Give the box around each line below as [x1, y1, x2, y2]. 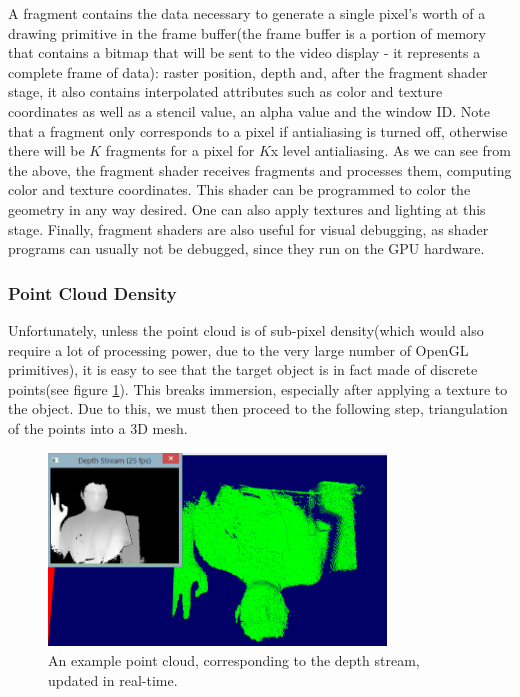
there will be [8, 140, 85, 161]
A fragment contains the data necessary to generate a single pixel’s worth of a [8, 3, 486, 23]
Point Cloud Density [8, 280, 177, 305]
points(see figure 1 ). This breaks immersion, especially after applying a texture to [8, 378, 508, 399]
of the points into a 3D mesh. [8, 417, 188, 438]
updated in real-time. [48, 669, 178, 690]
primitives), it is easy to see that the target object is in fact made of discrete [8, 359, 478, 380]
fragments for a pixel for [105, 140, 255, 161]
